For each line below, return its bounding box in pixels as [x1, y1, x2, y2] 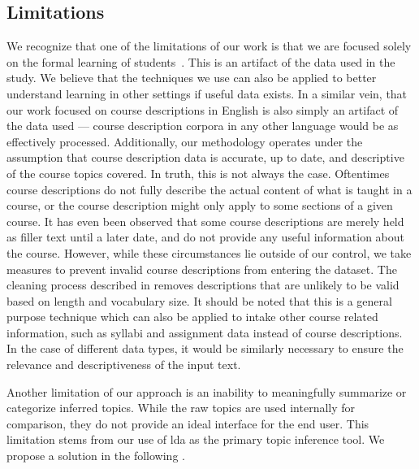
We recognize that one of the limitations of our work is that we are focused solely [6, 37, 412, 54]
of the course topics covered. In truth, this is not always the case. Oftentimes [6, 164, 390, 181]
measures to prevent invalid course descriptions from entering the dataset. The [6, 260, 397, 277]
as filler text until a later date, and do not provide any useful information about [6, 228, 404, 245]
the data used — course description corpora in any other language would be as [6, 117, 399, 134]
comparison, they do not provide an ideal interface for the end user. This [6, 415, 369, 432]
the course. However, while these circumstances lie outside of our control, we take [6, 244, 412, 261]
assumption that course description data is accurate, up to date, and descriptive [6, 149, 404, 166]
